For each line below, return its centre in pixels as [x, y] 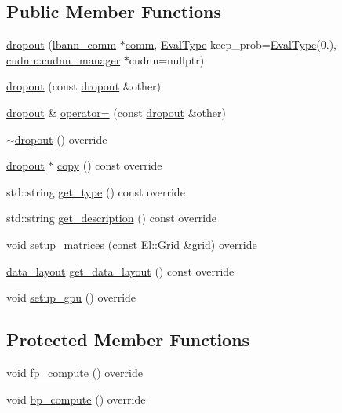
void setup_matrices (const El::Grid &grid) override [132, 244]
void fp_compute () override [75, 372]
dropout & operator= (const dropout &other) [116, 112]
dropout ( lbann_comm [62, 44]
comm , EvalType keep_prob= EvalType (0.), [231, 44]
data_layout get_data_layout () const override [120, 270]
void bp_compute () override [76, 398]
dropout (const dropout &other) [84, 86]
